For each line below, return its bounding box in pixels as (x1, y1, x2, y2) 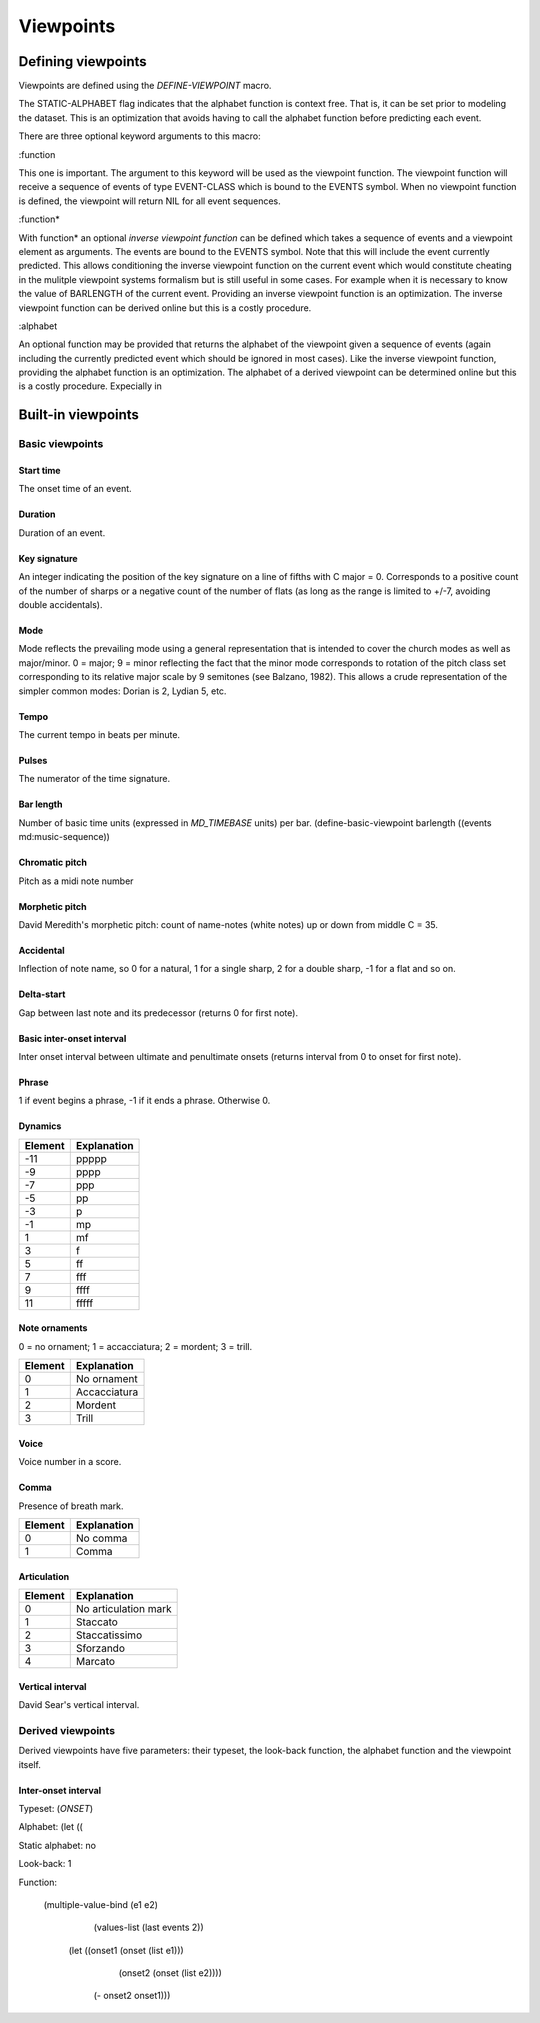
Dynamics (18, 1120, 62, 1132)
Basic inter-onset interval (18, 1032, 127, 1044)
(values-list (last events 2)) (93, 1921, 204, 1934)
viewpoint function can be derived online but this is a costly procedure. (18, 301, 312, 314)
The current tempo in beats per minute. (18, 728, 180, 740)
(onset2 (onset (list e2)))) (118, 1967, 222, 1979)
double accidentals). (18, 599, 103, 611)
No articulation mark (75, 1602, 172, 1616)
